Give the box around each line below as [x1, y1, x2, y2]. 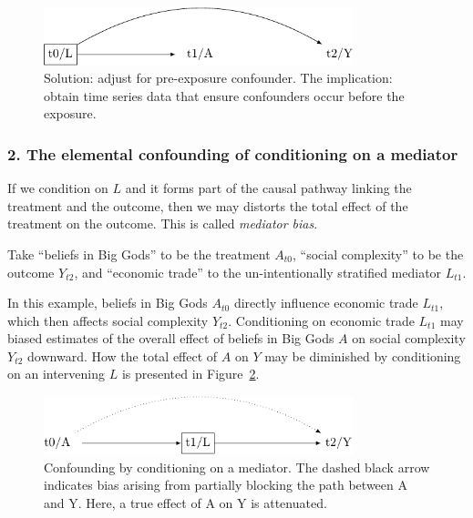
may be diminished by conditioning [264, 346, 461, 365]
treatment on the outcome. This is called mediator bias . [7, 214, 318, 233]
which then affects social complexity [7, 310, 209, 330]
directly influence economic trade [233, 293, 418, 312]
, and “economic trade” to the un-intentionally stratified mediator [74, 262, 442, 281]
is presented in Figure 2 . [121, 364, 260, 383]
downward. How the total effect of [27, 346, 218, 365]
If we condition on [7, 178, 108, 198]
